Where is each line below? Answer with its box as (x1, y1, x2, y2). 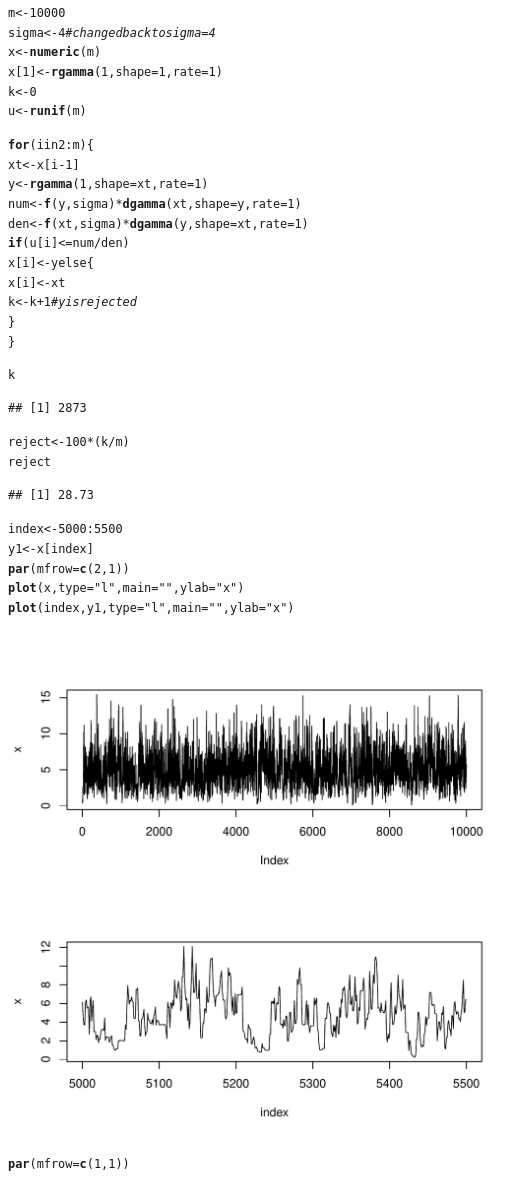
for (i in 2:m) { (8, 137, 94, 152)
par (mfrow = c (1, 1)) (8, 1157, 130, 1172)
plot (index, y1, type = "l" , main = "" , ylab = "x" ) (8, 600, 295, 615)
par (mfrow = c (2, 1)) (8, 561, 130, 576)
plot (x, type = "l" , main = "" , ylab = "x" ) (8, 581, 245, 596)
